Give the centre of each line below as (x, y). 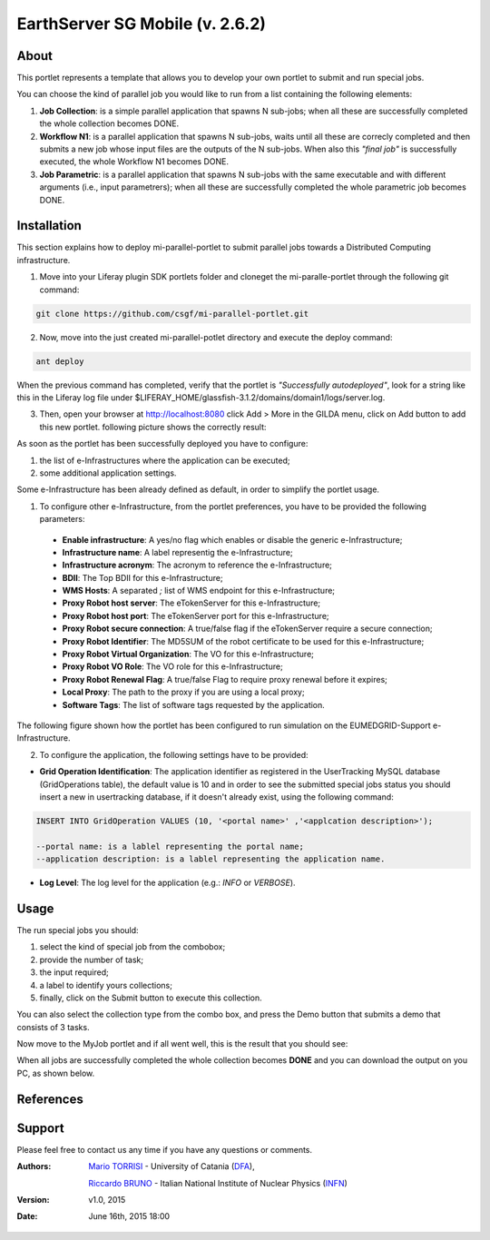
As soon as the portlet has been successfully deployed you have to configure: (162, 444)
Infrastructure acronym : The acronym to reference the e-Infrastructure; (197, 565)
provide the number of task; (92, 960)
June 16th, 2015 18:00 (129, 1216)
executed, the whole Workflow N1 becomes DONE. (134, 162)
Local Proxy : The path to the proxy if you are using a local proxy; (183, 692)
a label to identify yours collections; (106, 985)
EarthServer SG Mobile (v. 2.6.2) (142, 24)
